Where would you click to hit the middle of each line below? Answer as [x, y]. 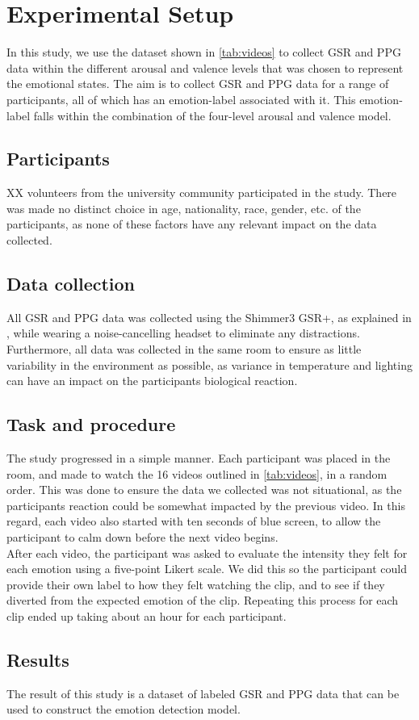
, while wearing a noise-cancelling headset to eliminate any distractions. [183, 333]
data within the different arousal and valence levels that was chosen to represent [205, 67]
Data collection [71, 284]
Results [38, 659]
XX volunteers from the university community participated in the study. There [202, 193]
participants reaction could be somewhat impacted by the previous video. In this [206, 505]
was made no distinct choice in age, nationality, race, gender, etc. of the [184, 208]
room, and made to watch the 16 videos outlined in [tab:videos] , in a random [197, 473]
